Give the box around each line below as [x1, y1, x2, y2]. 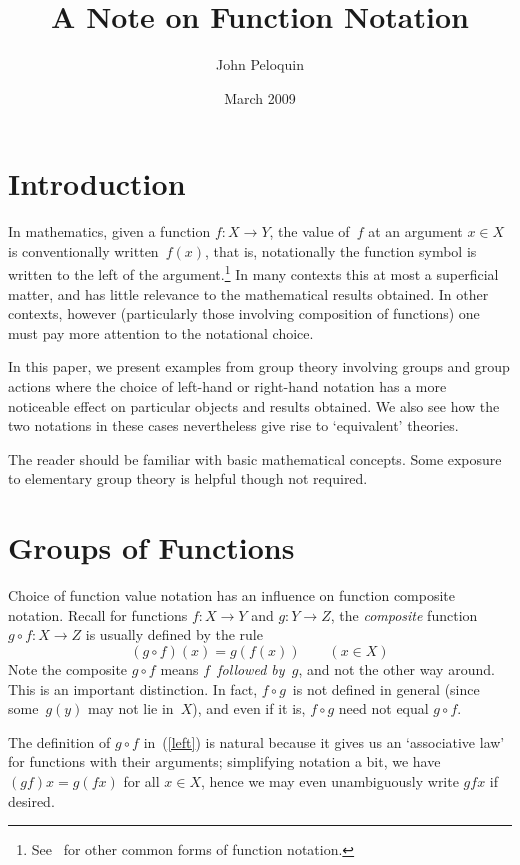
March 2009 [224, 87, 296, 108]
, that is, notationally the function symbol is [205, 240, 477, 261]
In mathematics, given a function [8, 221, 211, 242]
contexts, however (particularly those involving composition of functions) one [8, 303, 480, 324]
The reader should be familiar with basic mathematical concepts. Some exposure [8, 448, 502, 469]
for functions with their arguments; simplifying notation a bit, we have [8, 751, 441, 772]
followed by [217, 658, 285, 679]
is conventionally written [8, 240, 159, 261]
